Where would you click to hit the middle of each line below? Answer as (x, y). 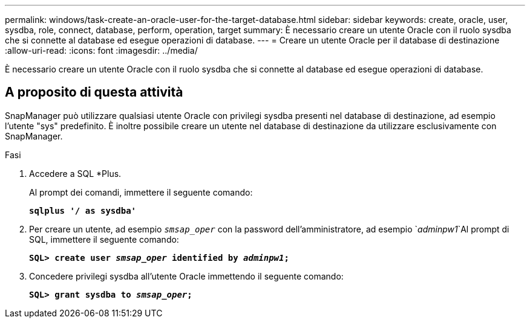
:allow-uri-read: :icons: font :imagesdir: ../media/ (101, 50)
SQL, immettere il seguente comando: (104, 239)
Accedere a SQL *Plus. (75, 173)
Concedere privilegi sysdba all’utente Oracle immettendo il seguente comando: (186, 276)
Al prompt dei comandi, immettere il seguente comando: (141, 192)
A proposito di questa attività (94, 92)
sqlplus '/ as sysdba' (83, 210)
